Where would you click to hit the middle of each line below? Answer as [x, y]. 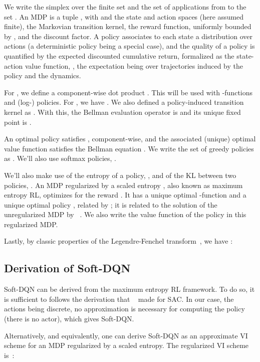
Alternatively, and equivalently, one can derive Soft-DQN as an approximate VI [126, 335]
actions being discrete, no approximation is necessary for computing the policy [124, 309]
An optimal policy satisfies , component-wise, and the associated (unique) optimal [130, 139]
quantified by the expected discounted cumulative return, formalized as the [119, 55]
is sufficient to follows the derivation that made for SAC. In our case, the [119, 299]
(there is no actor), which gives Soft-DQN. [69, 319]
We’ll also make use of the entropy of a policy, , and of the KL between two [120, 175]
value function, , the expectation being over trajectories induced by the [134, 65]
